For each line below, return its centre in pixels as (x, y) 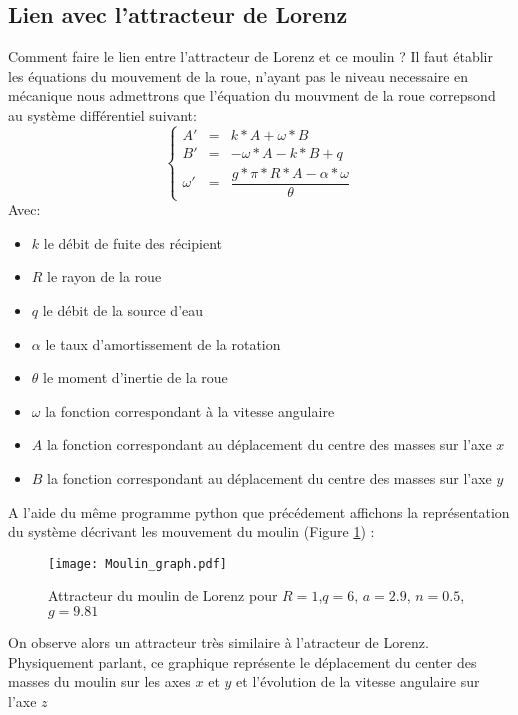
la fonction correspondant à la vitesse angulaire (190, 410)
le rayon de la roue (104, 276)
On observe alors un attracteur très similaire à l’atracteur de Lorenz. (218, 642)
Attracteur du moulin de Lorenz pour (163, 595)
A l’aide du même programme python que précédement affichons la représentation (259, 511)
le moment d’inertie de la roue (135, 377)
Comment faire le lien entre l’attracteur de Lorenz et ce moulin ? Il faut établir (250, 56)
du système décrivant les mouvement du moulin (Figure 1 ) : (191, 531)
